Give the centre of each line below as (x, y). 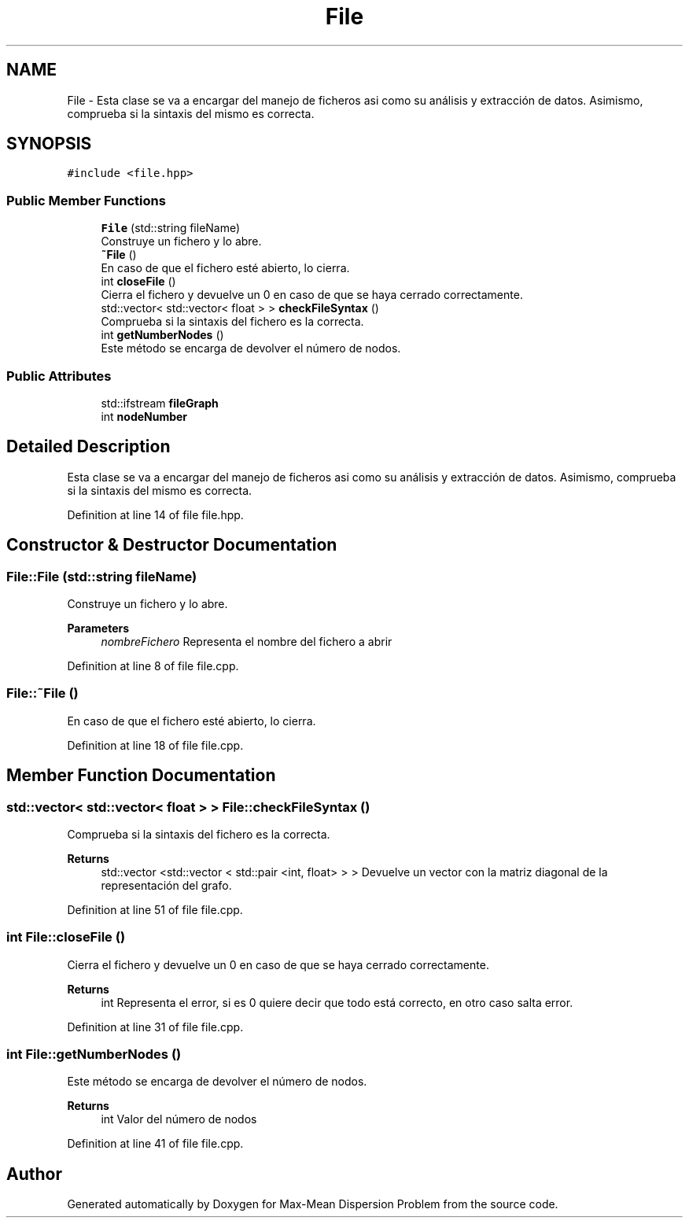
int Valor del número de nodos (179, 1119)
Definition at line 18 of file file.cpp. (155, 745)
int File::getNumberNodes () (94, 1054)
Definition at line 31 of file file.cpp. (155, 1027)
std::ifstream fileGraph (160, 403)
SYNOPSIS (49, 144)
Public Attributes (59, 376)
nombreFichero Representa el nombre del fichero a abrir (247, 641)
